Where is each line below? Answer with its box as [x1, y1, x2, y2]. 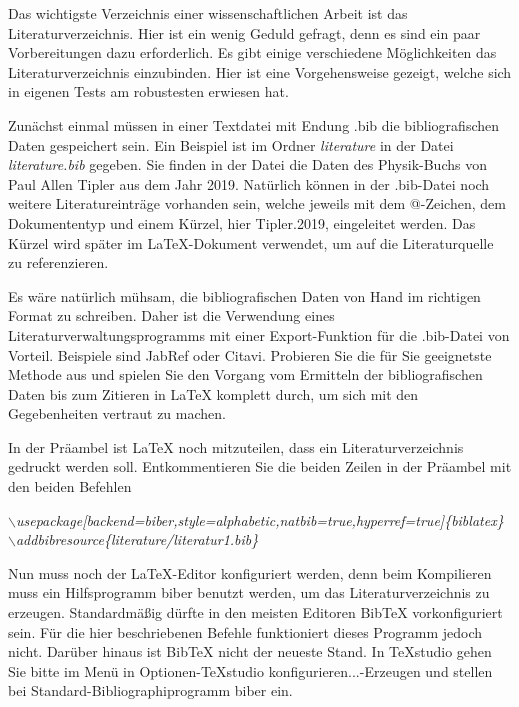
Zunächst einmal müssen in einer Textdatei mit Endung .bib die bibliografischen [8, 114, 500, 135]
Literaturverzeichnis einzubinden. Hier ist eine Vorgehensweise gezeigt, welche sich [8, 61, 512, 82]
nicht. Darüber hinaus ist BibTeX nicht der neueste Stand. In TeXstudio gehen [8, 641, 492, 662]
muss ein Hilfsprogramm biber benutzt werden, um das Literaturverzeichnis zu [8, 582, 490, 603]
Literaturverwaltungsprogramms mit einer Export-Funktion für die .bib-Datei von [8, 324, 510, 345]
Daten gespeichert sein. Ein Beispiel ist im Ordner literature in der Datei [8, 134, 454, 155]
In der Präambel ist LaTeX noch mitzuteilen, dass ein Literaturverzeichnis [8, 436, 464, 457]
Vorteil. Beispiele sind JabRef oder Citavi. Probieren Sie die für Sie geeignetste [8, 344, 492, 365]
